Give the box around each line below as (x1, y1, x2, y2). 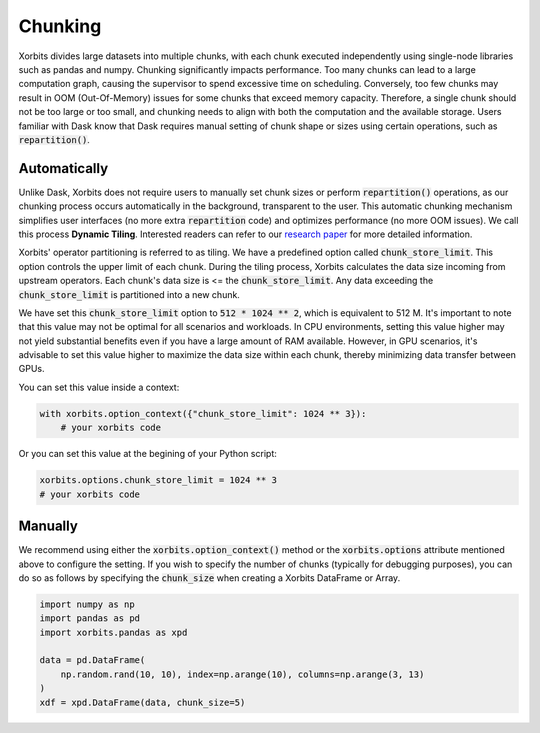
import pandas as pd (39, 613, 140, 624)
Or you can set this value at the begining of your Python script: (18, 448, 277, 460)
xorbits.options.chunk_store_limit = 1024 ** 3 (39, 475, 277, 486)
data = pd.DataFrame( (39, 655, 146, 666)
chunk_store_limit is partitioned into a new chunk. (18, 288, 240, 300)
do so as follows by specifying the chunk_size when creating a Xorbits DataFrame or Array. (18, 571, 401, 584)
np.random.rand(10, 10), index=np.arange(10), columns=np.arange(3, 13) (60, 668, 425, 680)
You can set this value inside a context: (18, 381, 180, 393)
